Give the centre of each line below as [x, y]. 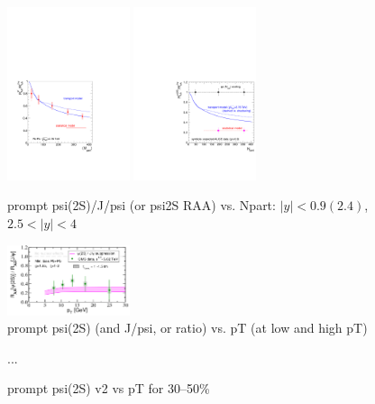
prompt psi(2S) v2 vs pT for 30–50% [109, 388]
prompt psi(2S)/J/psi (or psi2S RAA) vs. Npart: [142, 205]
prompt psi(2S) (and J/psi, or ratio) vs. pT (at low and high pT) [187, 328]
